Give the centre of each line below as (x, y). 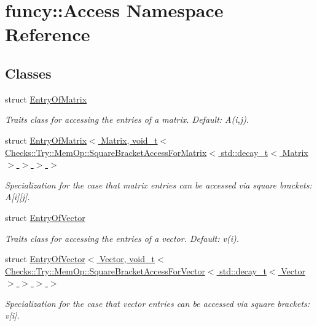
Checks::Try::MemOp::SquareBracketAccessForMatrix (106, 152)
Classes (28, 73)
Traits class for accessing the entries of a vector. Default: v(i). (122, 238)
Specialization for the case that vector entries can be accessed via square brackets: (158, 303)
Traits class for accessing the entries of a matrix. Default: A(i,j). (127, 119)
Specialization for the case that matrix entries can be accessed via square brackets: (158, 184)
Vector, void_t (127, 259)
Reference (48, 34)
